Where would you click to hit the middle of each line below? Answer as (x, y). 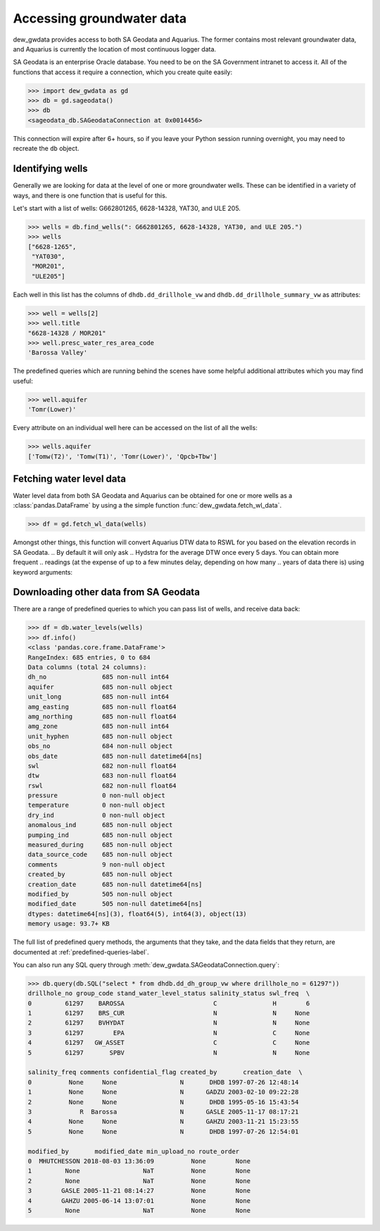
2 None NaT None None (139, 1181)
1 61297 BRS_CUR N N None (169, 1013)
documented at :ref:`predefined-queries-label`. (81, 952)
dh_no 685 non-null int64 (98, 677)
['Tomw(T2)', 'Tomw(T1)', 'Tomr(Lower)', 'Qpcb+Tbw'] (122, 456)
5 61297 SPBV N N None (169, 1053)
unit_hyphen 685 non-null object (100, 736)
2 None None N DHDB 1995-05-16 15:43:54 (163, 1102)
